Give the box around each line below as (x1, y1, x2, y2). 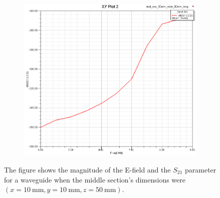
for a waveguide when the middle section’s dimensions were (4, 174, 186, 184)
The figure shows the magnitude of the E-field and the (4, 164, 171, 174)
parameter (185, 164, 216, 174)
